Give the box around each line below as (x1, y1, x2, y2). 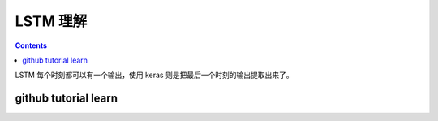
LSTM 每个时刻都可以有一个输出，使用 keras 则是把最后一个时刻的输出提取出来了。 (15, 70, 294, 80)
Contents (15, 41, 48, 50)
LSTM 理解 (15, 12, 88, 30)
